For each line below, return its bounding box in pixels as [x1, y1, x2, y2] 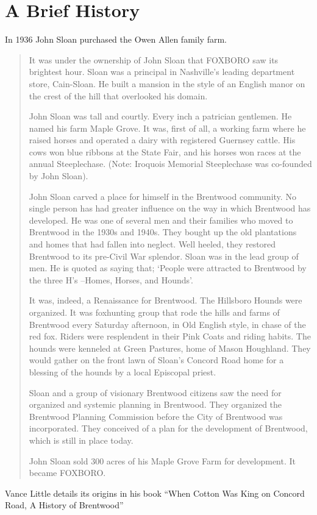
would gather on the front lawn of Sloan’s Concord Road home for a [29, 353, 284, 366]
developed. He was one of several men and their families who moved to [29, 213, 293, 226]
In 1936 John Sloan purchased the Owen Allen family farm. [5, 33, 227, 46]
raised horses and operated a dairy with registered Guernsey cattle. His [29, 133, 296, 146]
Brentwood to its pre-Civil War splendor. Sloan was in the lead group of [29, 249, 299, 262]
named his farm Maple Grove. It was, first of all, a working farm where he [29, 121, 306, 134]
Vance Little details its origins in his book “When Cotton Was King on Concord [5, 486, 305, 499]
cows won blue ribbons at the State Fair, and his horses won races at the [29, 145, 301, 158]
